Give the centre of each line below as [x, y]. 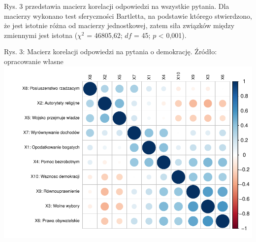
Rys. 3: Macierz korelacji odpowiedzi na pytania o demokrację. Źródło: [111, 52]
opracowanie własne [34, 61]
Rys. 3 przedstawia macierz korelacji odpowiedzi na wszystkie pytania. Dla [117, 6]
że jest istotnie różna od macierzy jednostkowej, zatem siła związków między [119, 25]
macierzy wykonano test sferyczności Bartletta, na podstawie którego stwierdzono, [128, 16]
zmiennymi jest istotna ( [41, 35]
